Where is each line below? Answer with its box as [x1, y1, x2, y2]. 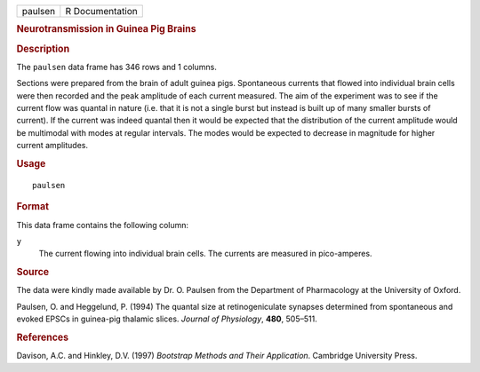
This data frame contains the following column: [16, 219, 189, 230]
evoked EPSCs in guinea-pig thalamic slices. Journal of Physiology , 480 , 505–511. [16, 313, 317, 324]
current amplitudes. [16, 140, 89, 151]
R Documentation [65, 5, 138, 17]
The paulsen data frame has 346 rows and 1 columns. [16, 61, 217, 72]
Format [16, 201, 49, 213]
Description [16, 43, 70, 55]
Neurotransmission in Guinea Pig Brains [16, 23, 196, 36]
